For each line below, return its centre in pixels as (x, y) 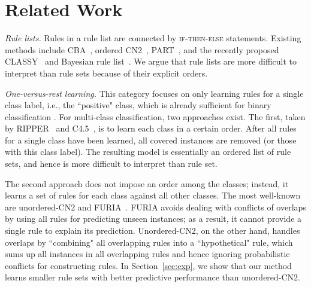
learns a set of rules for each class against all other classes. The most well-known (153, 195)
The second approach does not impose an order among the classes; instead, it (147, 183)
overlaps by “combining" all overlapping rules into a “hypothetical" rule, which (149, 242)
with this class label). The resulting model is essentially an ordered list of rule (148, 152)
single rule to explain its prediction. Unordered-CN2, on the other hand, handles (153, 230)
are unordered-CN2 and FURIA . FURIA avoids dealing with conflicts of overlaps (155, 207)
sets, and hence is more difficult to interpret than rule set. (111, 164)
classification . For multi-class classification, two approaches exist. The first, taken (155, 116)
